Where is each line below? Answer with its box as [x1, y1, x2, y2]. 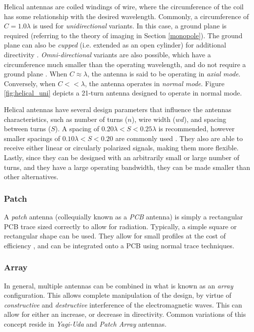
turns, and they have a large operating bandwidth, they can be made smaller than [4, 162, 250, 172]
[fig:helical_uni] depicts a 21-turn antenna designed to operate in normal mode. [4, 88, 242, 98]
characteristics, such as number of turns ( [4, 114, 128, 124]
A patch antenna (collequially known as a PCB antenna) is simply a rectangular [4, 211, 243, 221]
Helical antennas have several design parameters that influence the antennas [4, 104, 232, 114]
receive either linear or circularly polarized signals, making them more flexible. [4, 142, 239, 153]
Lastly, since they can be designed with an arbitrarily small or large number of [4, 152, 239, 162]
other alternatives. [4, 171, 59, 182]
